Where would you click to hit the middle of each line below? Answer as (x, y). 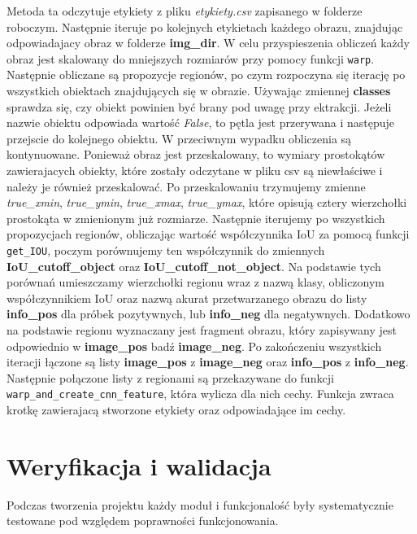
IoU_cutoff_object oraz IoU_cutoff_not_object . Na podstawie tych (194, 266)
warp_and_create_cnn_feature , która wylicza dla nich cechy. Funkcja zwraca (200, 394)
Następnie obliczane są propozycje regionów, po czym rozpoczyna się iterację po (206, 74)
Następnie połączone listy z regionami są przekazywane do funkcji (170, 377)
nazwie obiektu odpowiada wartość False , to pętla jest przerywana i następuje (200, 123)
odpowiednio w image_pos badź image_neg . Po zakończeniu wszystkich (194, 346)
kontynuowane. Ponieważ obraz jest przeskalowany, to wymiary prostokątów (196, 154)
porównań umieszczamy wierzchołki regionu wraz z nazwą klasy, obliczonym (196, 282)
